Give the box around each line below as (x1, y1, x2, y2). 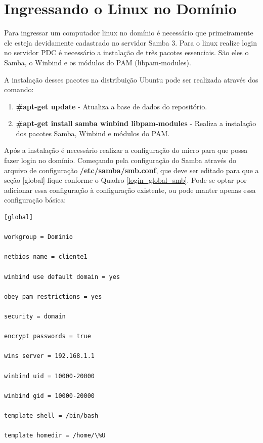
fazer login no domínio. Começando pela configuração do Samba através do (4, 155, 237, 166)
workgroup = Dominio (4, 233, 73, 241)
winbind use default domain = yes (4, 273, 120, 280)
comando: (4, 84, 34, 95)
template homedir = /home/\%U (4, 432, 106, 439)
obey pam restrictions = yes (4, 293, 102, 300)
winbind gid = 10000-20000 (4, 392, 95, 399)
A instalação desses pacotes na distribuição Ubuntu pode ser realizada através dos (4, 74, 258, 85)
